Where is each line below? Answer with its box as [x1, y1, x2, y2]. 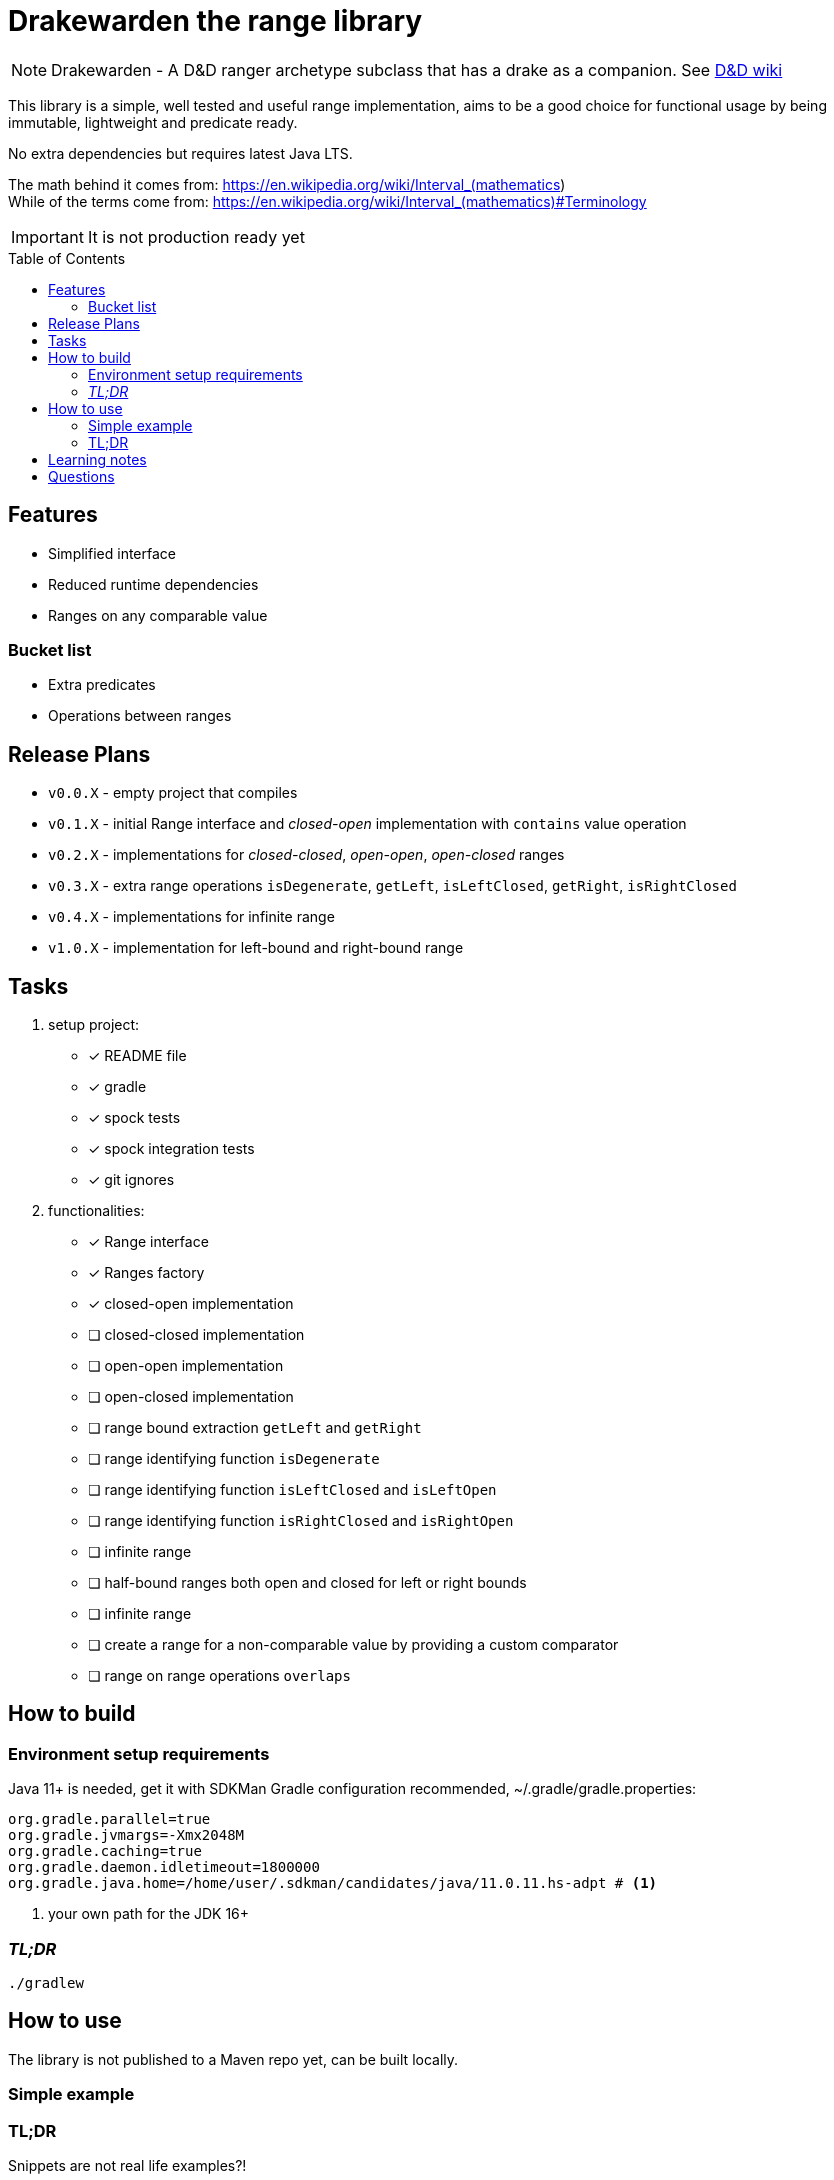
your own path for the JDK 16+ [48, 1905, 250, 1923]
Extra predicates [48, 676, 156, 694]
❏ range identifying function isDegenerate [88, 1450, 380, 1468]
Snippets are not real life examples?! [8, 2156, 247, 2174]
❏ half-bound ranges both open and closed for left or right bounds [88, 1574, 527, 1592]
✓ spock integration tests [88, 1140, 255, 1158]
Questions [48, 467, 115, 485]
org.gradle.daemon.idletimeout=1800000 [8, 1859, 320, 1876]
